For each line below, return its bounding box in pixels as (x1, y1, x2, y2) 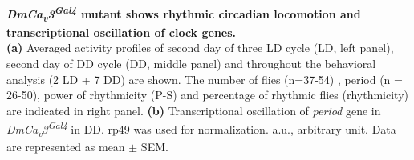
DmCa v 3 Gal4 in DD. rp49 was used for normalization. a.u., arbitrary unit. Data (6, 118, 396, 139)
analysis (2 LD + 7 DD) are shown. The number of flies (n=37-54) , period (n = (6, 70, 403, 87)
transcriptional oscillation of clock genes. (6, 23, 237, 40)
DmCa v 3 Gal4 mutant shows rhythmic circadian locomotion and (6, 3, 361, 25)
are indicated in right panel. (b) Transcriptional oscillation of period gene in (6, 102, 381, 118)
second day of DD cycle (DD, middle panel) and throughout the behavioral (6, 54, 376, 71)
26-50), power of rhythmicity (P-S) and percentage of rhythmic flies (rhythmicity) (6, 86, 408, 103)
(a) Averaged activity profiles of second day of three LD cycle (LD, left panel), (6, 39, 394, 56)
